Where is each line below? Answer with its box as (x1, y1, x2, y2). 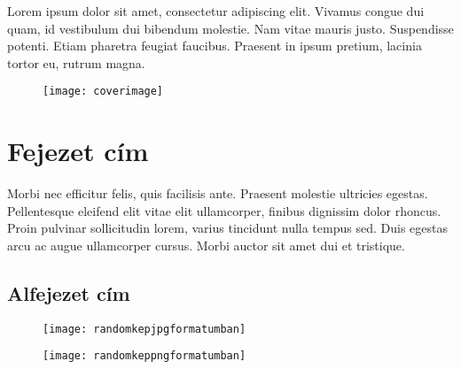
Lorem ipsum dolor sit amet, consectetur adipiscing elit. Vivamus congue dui (7, 2, 425, 19)
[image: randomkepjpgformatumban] (43, 322, 246, 335)
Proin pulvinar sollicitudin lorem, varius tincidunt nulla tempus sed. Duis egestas (7, 219, 448, 237)
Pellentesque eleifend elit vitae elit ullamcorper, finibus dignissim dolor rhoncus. (7, 201, 441, 219)
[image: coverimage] (43, 85, 164, 98)
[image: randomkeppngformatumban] (43, 350, 246, 363)
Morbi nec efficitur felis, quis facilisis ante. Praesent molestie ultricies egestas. (7, 184, 428, 203)
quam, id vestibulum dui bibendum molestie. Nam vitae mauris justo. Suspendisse (7, 19, 454, 37)
